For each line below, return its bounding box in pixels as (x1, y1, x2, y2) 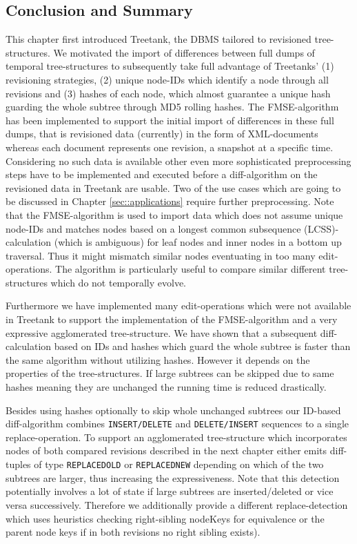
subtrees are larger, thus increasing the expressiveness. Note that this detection (6, 470, 340, 485)
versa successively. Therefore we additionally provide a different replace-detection (6, 497, 348, 512)
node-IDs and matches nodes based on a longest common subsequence (6, 221, 301, 235)
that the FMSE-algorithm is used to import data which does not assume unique (6, 207, 343, 222)
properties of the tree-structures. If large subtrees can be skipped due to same (6, 366, 334, 380)
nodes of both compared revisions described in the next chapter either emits (6, 443, 327, 458)
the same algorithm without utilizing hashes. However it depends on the (6, 352, 310, 367)
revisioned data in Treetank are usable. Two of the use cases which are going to (6, 180, 341, 195)
